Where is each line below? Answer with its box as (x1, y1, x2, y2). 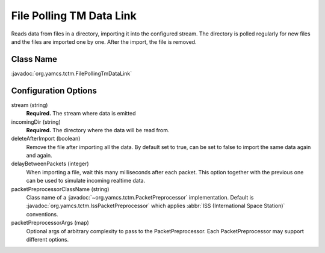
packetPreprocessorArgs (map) (11, 219, 90, 227)
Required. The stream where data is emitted (26, 110, 136, 117)
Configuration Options (11, 85, 97, 96)
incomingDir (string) (11, 118, 61, 126)
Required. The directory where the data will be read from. (26, 126, 170, 133)
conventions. (26, 210, 58, 218)
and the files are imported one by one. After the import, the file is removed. (11, 38, 197, 45)
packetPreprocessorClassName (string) (11, 185, 110, 192)
